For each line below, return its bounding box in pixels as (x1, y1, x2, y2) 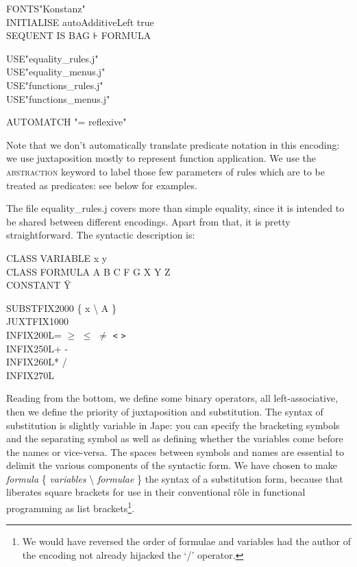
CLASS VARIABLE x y (6, 250, 108, 265)
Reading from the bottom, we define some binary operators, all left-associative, (6, 391, 338, 405)
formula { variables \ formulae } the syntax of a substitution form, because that (6, 471, 343, 485)
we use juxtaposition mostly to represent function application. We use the (6, 151, 316, 165)
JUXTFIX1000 (6, 314, 69, 328)
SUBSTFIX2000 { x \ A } (6, 300, 116, 315)
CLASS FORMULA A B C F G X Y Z (6, 264, 171, 278)
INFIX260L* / (6, 354, 67, 369)
